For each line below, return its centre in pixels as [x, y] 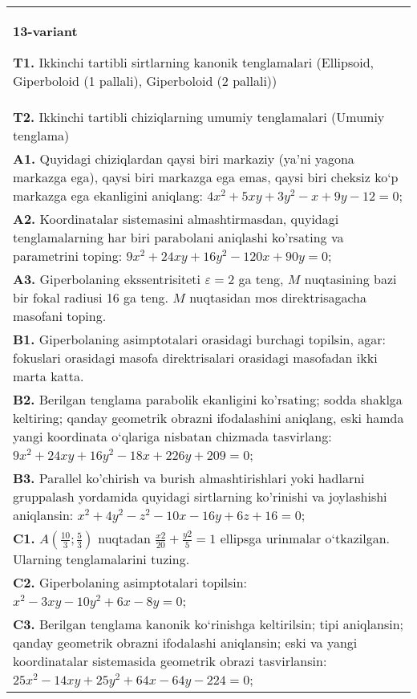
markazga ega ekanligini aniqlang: [108, 195]
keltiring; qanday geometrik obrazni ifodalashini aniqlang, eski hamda [208, 418]
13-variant [45, 31]
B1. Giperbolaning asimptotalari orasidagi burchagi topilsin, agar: [199, 339]
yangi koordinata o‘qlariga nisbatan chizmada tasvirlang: [172, 436]
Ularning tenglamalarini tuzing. [101, 559]
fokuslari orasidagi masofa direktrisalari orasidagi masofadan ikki [195, 358]
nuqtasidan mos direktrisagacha [278, 297]
